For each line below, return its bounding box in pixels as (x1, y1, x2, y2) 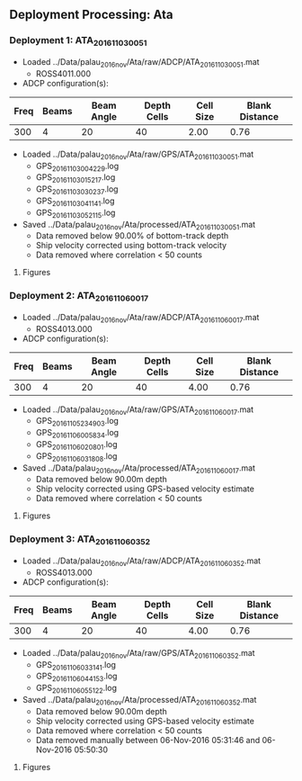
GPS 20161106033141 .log (35, 659, 117, 672)
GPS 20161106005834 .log (35, 427, 120, 440)
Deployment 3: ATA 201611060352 (9, 533, 151, 547)
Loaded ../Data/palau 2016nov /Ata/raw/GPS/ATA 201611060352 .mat (22, 647, 255, 660)
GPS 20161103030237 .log (35, 184, 119, 196)
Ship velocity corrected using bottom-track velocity (35, 240, 227, 251)
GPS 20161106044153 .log (35, 670, 118, 684)
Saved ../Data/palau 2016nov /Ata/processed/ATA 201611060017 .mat (22, 462, 256, 475)
